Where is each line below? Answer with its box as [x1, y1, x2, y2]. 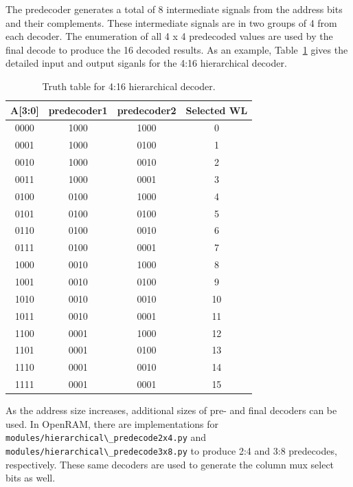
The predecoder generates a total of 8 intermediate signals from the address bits [5, 2, 343, 16]
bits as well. [5, 470, 56, 485]
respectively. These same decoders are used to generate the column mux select [5, 457, 334, 471]
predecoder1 [48, 102, 108, 117]
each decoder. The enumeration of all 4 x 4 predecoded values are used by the [5, 29, 333, 43]
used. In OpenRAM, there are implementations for [5, 416, 219, 431]
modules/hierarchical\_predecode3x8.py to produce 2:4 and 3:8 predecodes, [5, 444, 337, 457]
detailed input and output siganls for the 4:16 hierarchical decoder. [5, 56, 287, 70]
